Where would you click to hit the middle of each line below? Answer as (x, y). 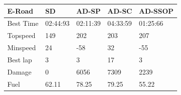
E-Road (20, 10)
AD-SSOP (156, 10)
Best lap (20, 59)
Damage (20, 71)
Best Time (23, 23)
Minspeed (22, 47)
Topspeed (21, 35)
